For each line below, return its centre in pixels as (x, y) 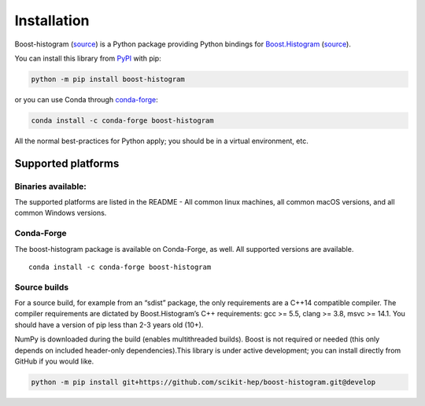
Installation (52, 20)
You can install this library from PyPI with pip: (88, 58)
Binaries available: (50, 186)
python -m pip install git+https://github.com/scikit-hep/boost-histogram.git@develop (203, 382)
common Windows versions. (61, 213)
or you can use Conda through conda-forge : (86, 99)
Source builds (42, 287)
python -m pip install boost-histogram (108, 79)
